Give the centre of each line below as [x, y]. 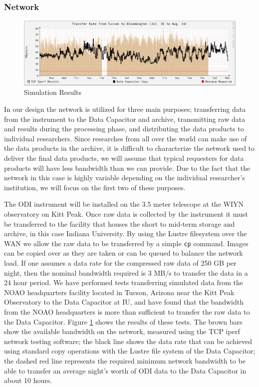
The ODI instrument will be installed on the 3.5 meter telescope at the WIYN [124, 204]
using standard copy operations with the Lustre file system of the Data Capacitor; [130, 351]
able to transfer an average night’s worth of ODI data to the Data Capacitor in [125, 370]
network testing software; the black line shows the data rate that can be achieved [128, 341]
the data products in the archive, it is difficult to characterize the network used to [129, 148]
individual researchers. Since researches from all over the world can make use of [126, 138]
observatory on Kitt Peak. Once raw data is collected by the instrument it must [126, 213]
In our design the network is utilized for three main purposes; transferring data [125, 109]
